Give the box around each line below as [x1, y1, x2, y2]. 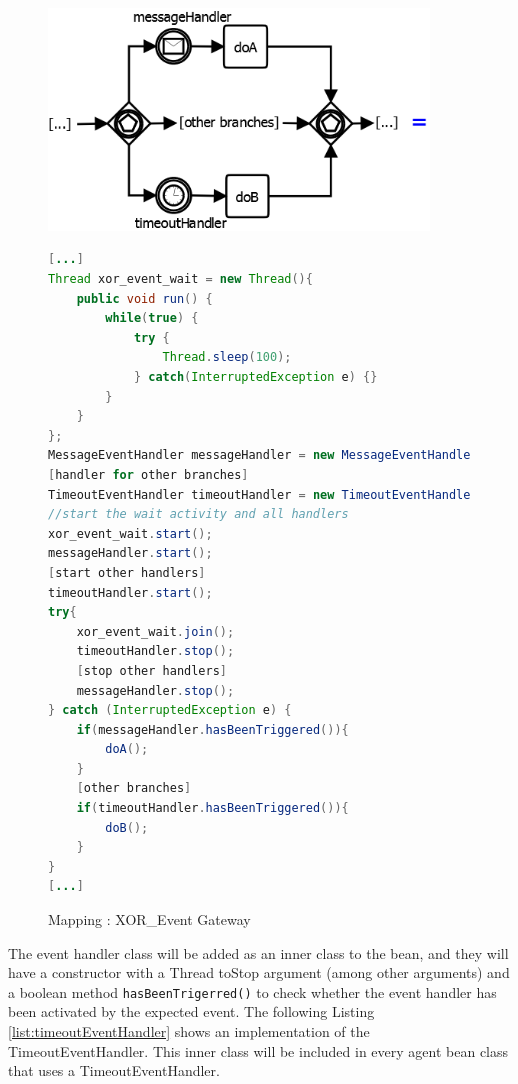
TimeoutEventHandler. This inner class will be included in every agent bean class [8, 1040, 509, 1061]
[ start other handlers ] [48, 565, 206, 580]
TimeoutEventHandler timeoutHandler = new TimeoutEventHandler [48, 487, 478, 502]
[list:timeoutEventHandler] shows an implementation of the [8, 1021, 370, 1042]
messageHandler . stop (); [76, 683, 235, 698]
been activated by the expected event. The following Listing [8, 1001, 375, 1022]
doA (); [105, 742, 149, 757]
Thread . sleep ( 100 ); [162, 350, 292, 365]
